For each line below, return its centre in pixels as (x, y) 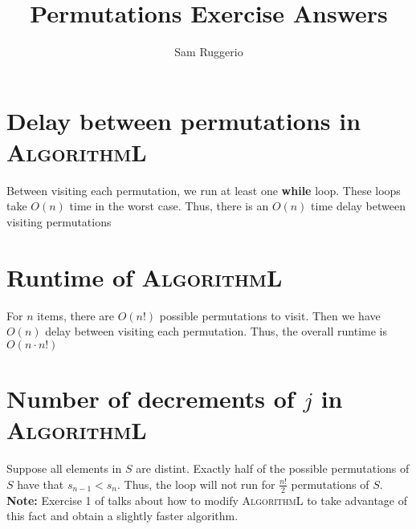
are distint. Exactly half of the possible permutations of (273, 468)
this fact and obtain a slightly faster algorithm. (122, 516)
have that (41, 484)
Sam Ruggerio (209, 52)
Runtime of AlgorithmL (145, 277)
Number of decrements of (151, 399)
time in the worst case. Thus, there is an (169, 206)
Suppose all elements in (64, 468)
